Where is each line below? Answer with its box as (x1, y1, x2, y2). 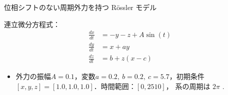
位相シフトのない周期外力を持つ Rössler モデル (4, 2, 157, 12)
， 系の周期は (165, 80, 210, 91)
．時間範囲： (93, 80, 136, 91)
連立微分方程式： (4, 18, 60, 29)
